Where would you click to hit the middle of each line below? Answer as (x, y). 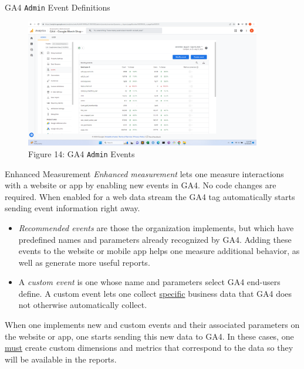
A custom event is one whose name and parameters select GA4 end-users (149, 282)
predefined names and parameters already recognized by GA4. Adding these (155, 239)
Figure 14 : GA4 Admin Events (82, 153)
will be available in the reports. (61, 359)
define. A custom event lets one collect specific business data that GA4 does (155, 293)
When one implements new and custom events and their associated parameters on (152, 325)
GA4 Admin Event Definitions (58, 7)
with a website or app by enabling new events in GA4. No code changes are (141, 185)
